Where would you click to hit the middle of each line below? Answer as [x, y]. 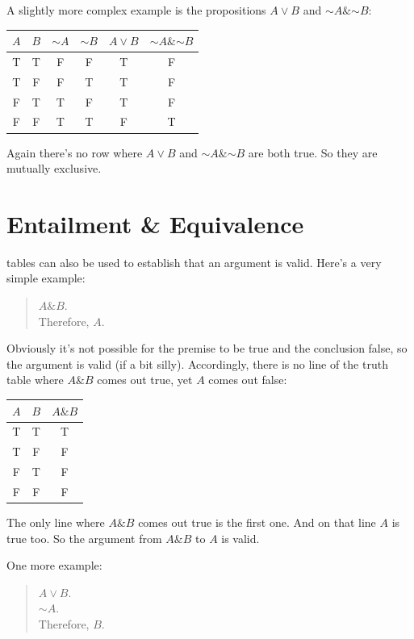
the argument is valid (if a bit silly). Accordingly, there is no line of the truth [197, 363]
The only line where [56, 522]
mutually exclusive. [54, 168]
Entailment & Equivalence [155, 223]
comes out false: [248, 380]
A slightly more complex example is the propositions [136, 10]
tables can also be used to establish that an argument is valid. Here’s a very [194, 262]
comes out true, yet [145, 380]
